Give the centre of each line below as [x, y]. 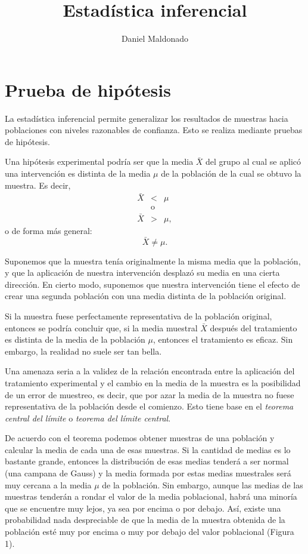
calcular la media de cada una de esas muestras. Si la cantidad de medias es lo [148, 449]
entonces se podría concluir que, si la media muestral [101, 327]
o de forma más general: [49, 230]
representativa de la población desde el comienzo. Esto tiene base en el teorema [149, 406]
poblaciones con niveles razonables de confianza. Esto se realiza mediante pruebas [154, 130]
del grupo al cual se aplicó [253, 161]
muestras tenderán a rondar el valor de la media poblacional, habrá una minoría [151, 496]
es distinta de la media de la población [75, 339]
